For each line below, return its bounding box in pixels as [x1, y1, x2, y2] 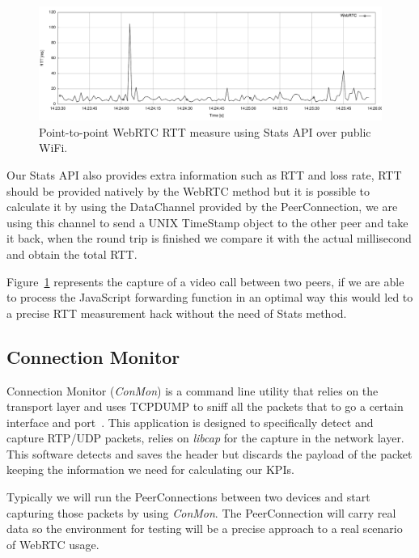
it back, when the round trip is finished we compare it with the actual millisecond [6, 230, 412, 247]
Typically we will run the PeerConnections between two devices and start [6, 488, 370, 505]
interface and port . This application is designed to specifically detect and [6, 413, 374, 430]
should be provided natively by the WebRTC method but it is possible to [6, 182, 370, 199]
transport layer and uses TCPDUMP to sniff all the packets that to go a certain [6, 398, 404, 415]
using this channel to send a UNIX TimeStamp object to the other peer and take [6, 213, 408, 230]
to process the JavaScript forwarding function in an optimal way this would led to [6, 289, 413, 306]
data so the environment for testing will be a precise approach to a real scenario [6, 520, 403, 537]
